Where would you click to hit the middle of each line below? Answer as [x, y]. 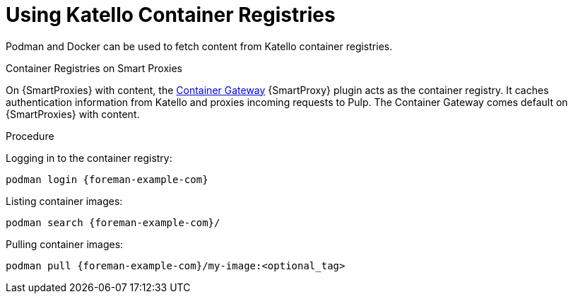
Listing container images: [64, 201]
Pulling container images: [65, 244]
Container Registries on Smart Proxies [94, 68]
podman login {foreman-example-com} [107, 179]
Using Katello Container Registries [171, 15]
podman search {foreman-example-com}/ [113, 222]
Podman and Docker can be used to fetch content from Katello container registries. [199, 46]
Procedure [30, 136]
